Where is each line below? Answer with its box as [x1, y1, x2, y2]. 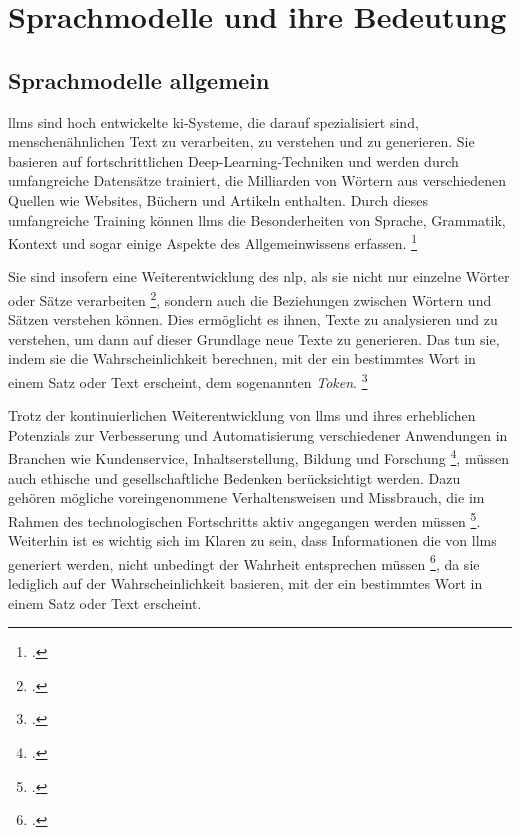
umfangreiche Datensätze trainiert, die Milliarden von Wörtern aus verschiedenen [8, 170, 507, 191]
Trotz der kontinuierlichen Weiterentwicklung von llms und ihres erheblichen [8, 405, 476, 426]
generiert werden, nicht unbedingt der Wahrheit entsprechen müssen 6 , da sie [8, 550, 480, 574]
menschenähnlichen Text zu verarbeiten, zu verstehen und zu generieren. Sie [8, 131, 475, 152]
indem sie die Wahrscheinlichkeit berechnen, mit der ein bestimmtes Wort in [8, 348, 476, 369]
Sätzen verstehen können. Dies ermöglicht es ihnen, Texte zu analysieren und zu [8, 309, 498, 330]
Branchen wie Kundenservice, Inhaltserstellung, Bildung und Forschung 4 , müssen [8, 445, 509, 469]
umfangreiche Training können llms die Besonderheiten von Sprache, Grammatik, [8, 209, 506, 230]
